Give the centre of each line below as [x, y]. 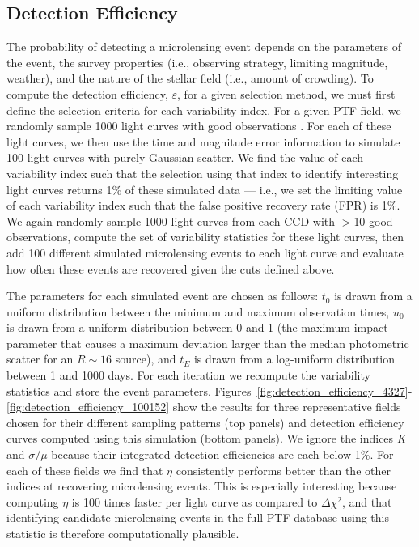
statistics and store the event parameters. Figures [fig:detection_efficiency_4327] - [209, 390]
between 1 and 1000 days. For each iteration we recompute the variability [188, 375]
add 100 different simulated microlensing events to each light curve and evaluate [205, 252]
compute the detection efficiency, [87, 93]
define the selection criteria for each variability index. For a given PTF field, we [204, 110]
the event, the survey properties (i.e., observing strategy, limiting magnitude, [197, 62]
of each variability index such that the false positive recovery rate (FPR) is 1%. [203, 205]
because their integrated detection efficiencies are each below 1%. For [222, 454]
